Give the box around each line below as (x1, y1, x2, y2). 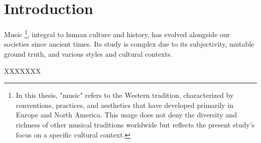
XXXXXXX (4, 65, 41, 76)
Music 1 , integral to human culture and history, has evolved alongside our (4, 28, 230, 39)
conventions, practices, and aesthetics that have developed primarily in (16, 99, 234, 110)
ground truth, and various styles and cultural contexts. (4, 48, 173, 59)
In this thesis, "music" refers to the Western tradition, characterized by (16, 90, 234, 100)
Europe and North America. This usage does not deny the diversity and (16, 109, 237, 120)
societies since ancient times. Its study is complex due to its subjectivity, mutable (4, 39, 254, 49)
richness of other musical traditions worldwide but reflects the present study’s (16, 119, 255, 129)
